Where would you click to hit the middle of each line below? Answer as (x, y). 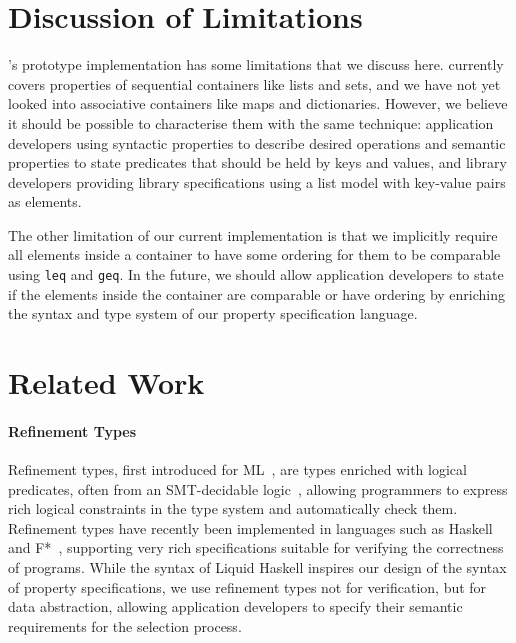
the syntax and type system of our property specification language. (213, 313)
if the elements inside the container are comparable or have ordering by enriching (257, 293)
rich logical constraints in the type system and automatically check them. (233, 508)
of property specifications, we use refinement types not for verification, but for (247, 586)
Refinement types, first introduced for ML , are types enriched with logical (237, 469)
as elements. (45, 201)
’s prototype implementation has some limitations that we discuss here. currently (256, 64)
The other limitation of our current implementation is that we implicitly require (253, 234)
